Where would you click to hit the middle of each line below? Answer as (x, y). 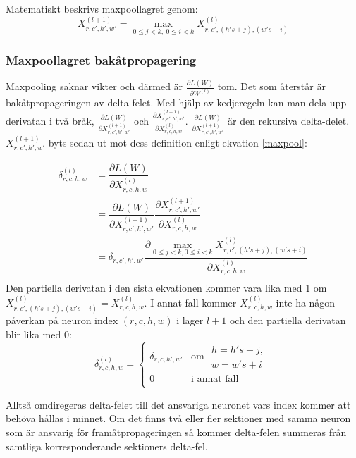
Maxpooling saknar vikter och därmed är (94, 86)
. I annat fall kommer (190, 302)
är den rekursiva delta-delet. (289, 121)
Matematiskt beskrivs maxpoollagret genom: (102, 8)
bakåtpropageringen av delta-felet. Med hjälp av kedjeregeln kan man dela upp (176, 102)
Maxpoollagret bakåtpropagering (101, 60)
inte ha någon (306, 302)
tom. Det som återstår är (271, 86)
